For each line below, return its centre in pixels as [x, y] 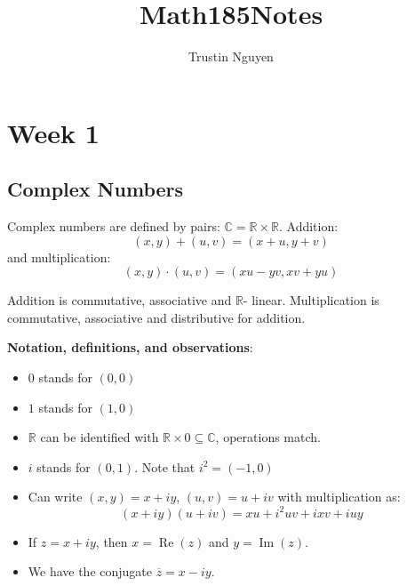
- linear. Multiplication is [311, 300]
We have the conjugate [90, 571]
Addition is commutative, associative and [120, 300]
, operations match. [268, 437]
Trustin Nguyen [231, 56]
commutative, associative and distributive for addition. [156, 317]
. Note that [165, 466]
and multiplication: [59, 257]
